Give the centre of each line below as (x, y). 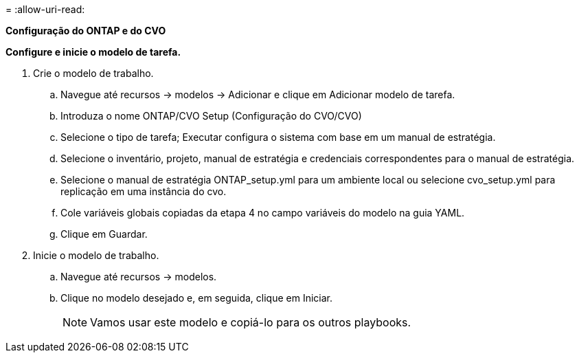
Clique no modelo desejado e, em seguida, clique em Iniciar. (197, 298)
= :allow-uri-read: (45, 9)
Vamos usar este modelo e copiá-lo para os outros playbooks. (251, 322)
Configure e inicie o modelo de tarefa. (93, 52)
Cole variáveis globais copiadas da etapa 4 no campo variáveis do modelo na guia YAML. (263, 213)
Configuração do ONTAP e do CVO (86, 31)
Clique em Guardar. (104, 234)
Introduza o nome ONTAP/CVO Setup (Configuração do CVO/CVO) (211, 116)
